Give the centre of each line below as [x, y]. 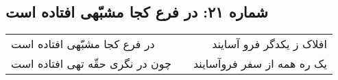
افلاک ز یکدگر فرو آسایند [269, 44]
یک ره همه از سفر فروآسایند [260, 64]
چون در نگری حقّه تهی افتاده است [91, 64]
